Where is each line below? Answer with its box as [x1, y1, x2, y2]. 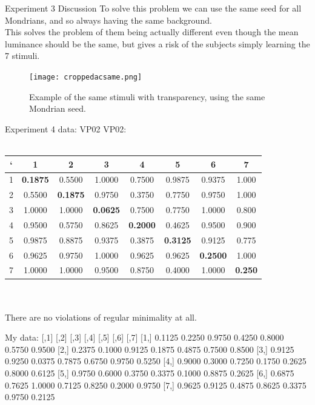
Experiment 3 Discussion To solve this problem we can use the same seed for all [5, 2, 302, 14]
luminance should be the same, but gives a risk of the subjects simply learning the [5, 37, 310, 50]
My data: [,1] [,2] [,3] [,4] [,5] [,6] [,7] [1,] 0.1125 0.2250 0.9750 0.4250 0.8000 [5, 331, 284, 344]
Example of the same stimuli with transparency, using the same [29, 90, 265, 103]
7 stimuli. [5, 49, 40, 62]
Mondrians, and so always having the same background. [5, 13, 212, 26]
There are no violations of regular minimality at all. [5, 310, 197, 323]
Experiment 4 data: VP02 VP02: [5, 122, 127, 135]
